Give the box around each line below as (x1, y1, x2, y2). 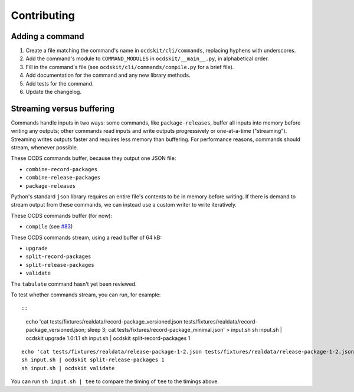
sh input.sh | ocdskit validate (21, 365, 115, 371)
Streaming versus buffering (11, 103, 115, 113)
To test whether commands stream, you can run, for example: (11, 291, 161, 298)
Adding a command (11, 31, 84, 41)
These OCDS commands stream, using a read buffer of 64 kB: (11, 234, 162, 241)
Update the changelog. (25, 89, 82, 96)
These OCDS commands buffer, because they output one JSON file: (11, 155, 176, 162)
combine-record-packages (25, 166, 97, 172)
